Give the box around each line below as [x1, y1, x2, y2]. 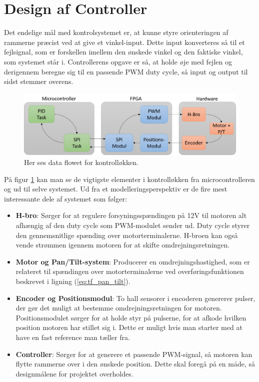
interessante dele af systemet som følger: [4, 193, 127, 203]
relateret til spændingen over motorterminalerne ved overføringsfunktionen [15, 266, 244, 276]
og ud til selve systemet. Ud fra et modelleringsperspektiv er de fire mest [4, 183, 227, 194]
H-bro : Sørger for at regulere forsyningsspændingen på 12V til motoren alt [15, 210, 247, 220]
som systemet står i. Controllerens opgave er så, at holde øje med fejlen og [4, 56, 232, 66]
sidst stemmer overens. [4, 76, 73, 86]
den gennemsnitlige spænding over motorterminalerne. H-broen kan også [15, 229, 238, 240]
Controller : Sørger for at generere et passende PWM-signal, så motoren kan [15, 348, 252, 359]
